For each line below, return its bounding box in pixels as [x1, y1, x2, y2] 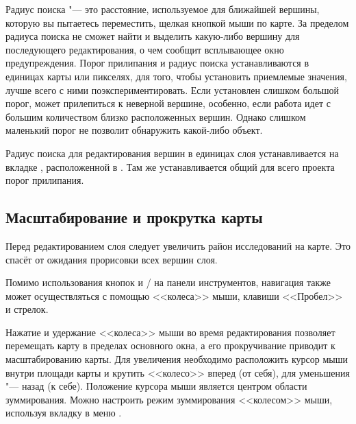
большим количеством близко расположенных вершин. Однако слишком [5, 109, 306, 123]
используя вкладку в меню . [5, 405, 122, 420]
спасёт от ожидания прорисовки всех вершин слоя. [5, 252, 218, 266]
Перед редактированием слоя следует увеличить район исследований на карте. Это [5, 238, 351, 252]
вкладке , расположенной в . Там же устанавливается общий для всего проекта [5, 159, 335, 174]
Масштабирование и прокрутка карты [5, 207, 263, 228]
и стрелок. [5, 302, 49, 316]
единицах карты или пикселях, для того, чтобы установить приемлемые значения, [5, 69, 347, 83]
